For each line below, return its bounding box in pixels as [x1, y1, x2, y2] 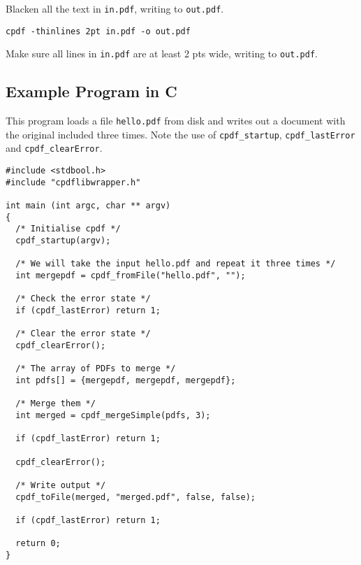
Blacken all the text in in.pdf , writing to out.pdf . [6, 1, 224, 15]
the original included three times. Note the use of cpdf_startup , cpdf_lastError [6, 127, 355, 141]
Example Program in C [6, 80, 177, 102]
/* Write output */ [15, 480, 106, 490]
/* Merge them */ [15, 399, 96, 409]
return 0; [15, 538, 61, 549]
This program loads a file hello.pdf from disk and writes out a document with [6, 113, 346, 128]
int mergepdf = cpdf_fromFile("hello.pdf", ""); [15, 271, 246, 281]
